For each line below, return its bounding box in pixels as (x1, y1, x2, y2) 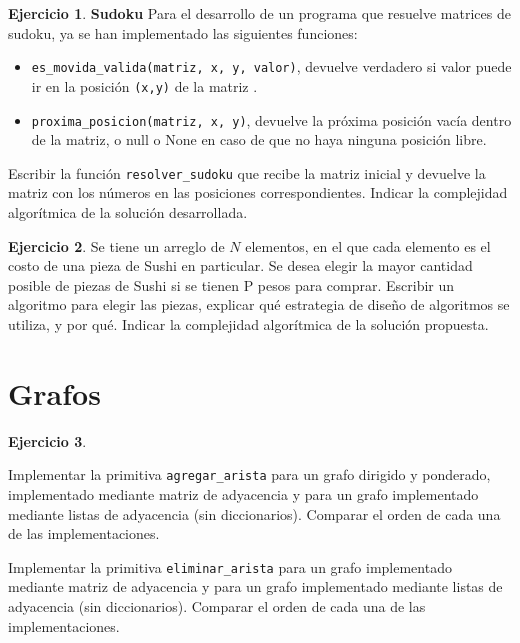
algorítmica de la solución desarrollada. (8, 202, 248, 222)
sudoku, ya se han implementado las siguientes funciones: (8, 22, 358, 43)
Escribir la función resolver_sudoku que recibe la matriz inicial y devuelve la (8, 162, 486, 183)
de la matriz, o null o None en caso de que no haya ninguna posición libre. (31, 129, 487, 150)
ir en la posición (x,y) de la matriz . (31, 75, 258, 96)
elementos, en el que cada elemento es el (245, 235, 491, 256)
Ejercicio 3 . (8, 430, 87, 451)
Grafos (8, 372, 101, 413)
